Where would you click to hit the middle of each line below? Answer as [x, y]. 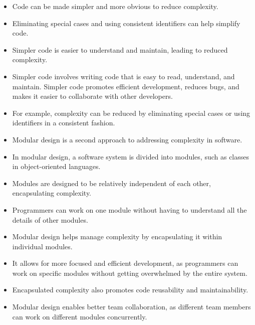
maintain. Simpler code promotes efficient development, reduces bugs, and [126, 86]
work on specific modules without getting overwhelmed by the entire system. [130, 273]
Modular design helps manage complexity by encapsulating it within [117, 236]
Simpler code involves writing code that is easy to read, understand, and [123, 76]
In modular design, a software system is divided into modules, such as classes [131, 156]
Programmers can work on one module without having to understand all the [130, 209]
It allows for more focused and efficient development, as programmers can [125, 263]
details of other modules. [50, 219]
